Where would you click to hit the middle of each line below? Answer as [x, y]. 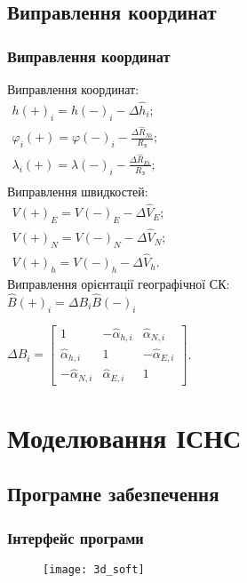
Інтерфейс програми [76, 537]
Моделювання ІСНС [124, 437]
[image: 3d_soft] [94, 570]
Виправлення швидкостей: [78, 192]
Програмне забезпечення [113, 494]
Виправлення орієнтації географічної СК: [119, 283]
